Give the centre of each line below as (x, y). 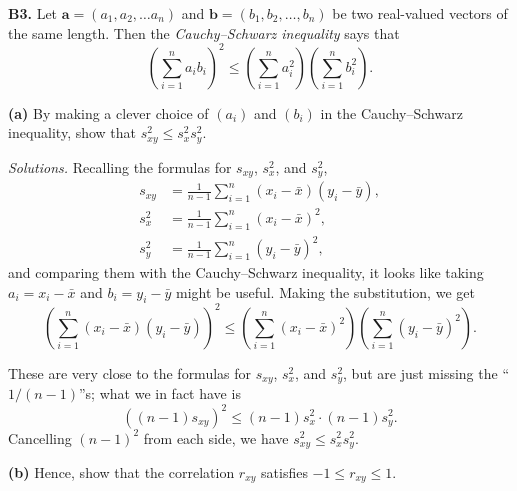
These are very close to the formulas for (130, 372)
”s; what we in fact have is (160, 393)
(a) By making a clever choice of (108, 112)
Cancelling (40, 437)
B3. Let (33, 13)
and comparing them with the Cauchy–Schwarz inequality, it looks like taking (246, 272)
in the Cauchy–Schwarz (391, 112)
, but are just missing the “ (426, 372)
